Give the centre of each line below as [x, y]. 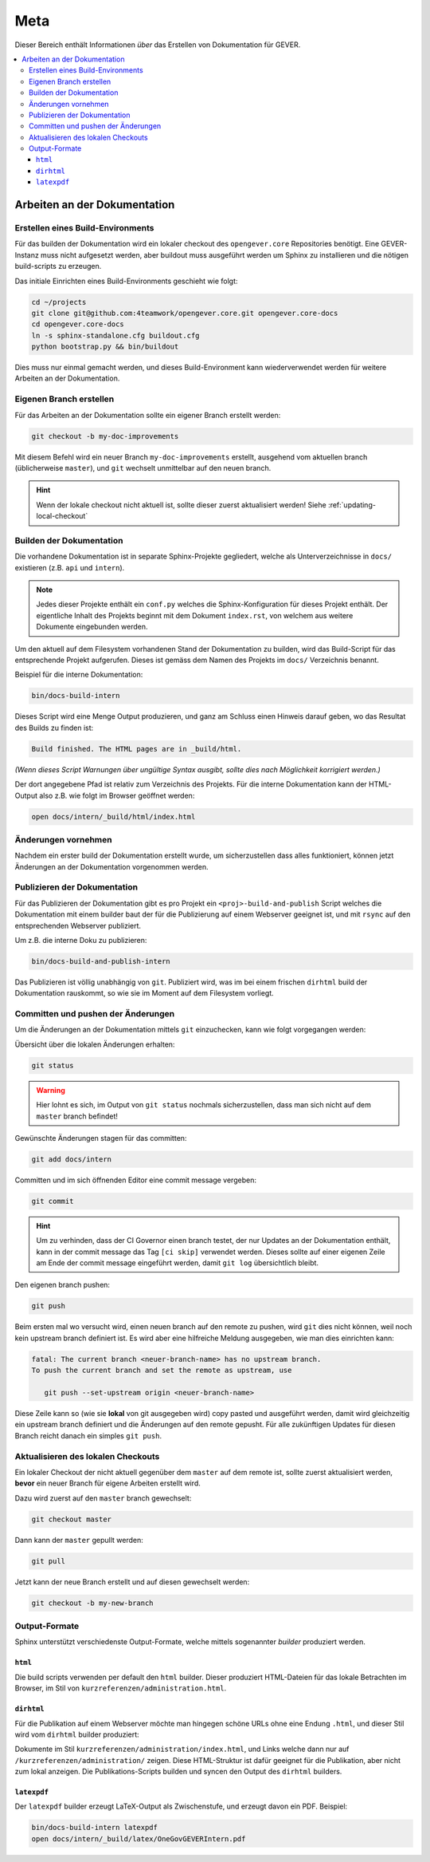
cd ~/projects [59, 302]
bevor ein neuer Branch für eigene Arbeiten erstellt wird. [107, 1483]
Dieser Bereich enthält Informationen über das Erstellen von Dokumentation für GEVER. [158, 45]
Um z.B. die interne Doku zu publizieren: [81, 940]
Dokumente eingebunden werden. [92, 627]
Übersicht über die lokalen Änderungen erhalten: [95, 1044]
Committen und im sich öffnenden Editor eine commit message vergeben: [135, 1180]
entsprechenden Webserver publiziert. [78, 925]
